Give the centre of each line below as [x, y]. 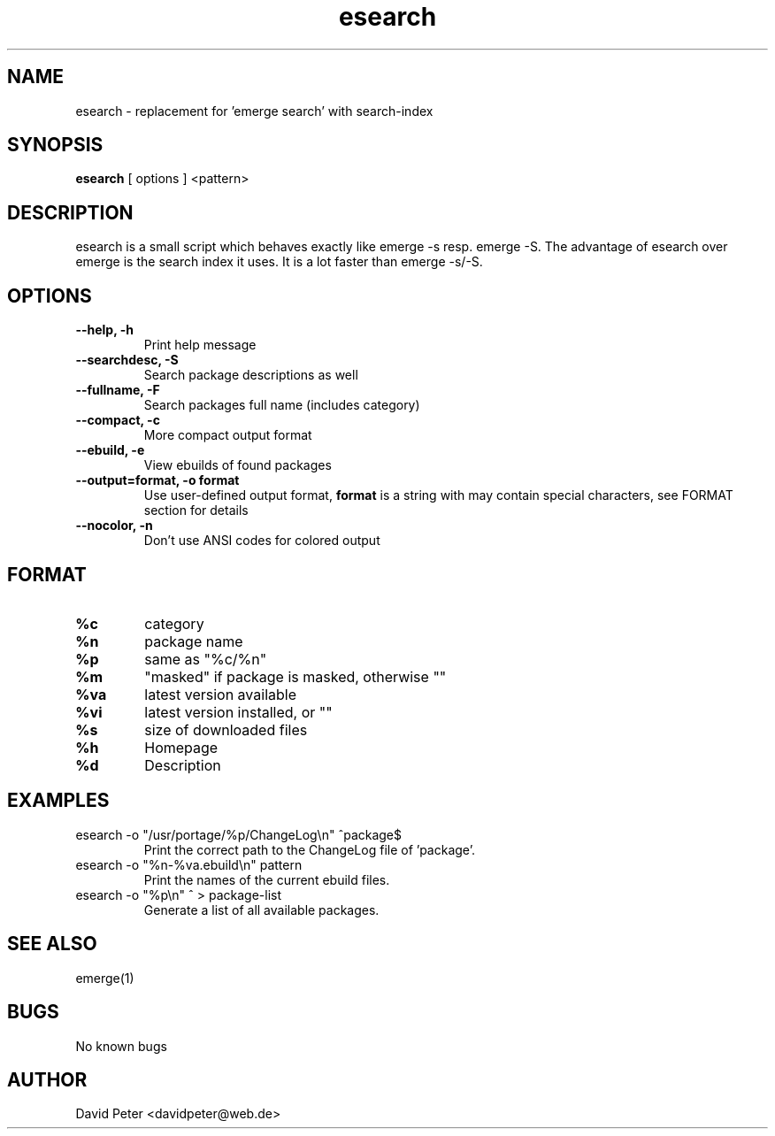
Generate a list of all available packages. [261, 910]
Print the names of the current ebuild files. [267, 879]
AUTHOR [47, 1079]
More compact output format [228, 435]
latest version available [220, 694]
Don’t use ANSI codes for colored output [262, 541]
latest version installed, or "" [238, 712]
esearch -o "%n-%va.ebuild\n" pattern [189, 864]
